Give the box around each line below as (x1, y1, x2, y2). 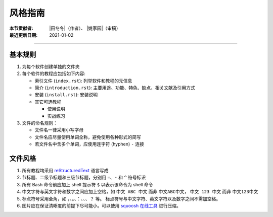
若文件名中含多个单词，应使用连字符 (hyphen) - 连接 (34, 141, 144, 147)
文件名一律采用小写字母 (34, 127, 83, 133)
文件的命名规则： (22, 120, 58, 126)
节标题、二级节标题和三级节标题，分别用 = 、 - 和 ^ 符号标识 (22, 174, 146, 181)
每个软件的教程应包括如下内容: (22, 70, 86, 77)
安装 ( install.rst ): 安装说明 (34, 92, 98, 98)
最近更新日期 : (9, 32, 38, 38)
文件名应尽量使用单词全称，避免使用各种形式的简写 (34, 134, 141, 140)
